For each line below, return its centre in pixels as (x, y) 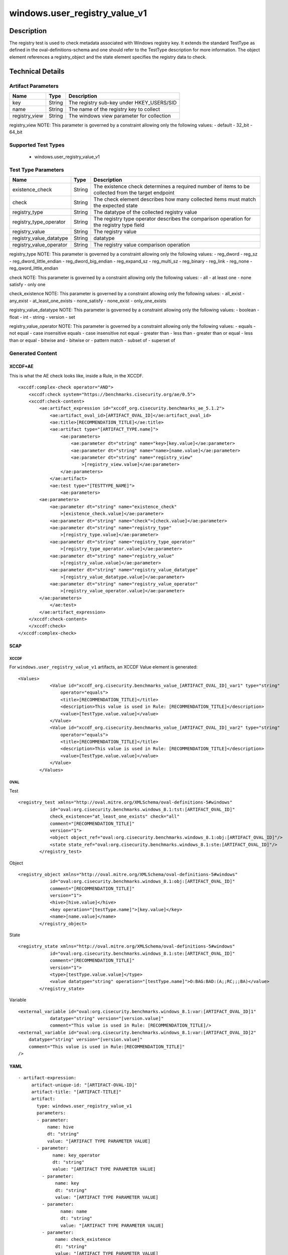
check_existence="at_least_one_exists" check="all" (115, 817)
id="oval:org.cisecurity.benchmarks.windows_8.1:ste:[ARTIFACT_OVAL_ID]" (142, 953)
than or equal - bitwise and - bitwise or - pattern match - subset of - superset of (92, 340)
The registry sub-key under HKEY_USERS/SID (123, 103)
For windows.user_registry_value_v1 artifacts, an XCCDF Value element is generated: (103, 667)
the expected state (116, 206)
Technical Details (37, 71)
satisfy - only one (27, 285)
